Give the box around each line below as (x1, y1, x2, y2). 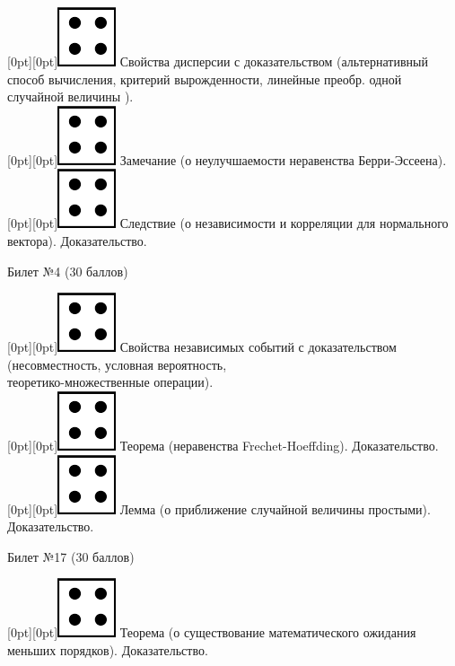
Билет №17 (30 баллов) (7, 547, 135, 565)
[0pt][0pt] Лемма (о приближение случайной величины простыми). (7, 499, 431, 518)
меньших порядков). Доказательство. (7, 640, 208, 659)
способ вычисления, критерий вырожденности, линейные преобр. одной (7, 69, 402, 88)
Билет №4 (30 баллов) (7, 261, 128, 280)
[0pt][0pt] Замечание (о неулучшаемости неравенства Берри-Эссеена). (7, 150, 447, 169)
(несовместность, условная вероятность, (7, 355, 227, 373)
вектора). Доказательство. (7, 231, 147, 250)
